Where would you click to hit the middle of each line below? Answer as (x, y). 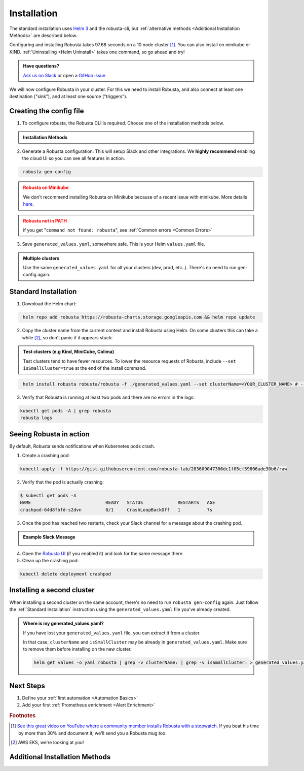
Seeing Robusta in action (49, 434)
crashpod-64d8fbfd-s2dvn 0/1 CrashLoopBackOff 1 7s (116, 510)
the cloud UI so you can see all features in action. (73, 158)
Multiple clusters (41, 258)
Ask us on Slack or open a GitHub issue (64, 75)
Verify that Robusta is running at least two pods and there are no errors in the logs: (108, 397)
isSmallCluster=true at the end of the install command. (85, 368)
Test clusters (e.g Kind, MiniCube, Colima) (68, 352)
